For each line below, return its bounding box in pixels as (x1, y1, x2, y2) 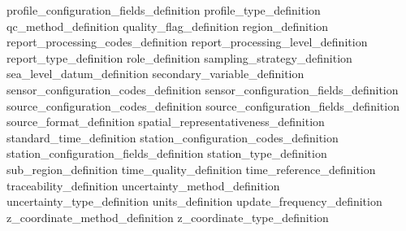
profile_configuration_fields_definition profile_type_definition (6, 2, 321, 18)
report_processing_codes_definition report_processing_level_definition (6, 33, 368, 50)
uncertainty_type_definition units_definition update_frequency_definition (6, 193, 382, 210)
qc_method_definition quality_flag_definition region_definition (6, 17, 329, 34)
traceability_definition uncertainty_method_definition (6, 177, 280, 194)
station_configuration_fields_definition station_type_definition (6, 145, 327, 162)
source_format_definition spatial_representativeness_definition (6, 113, 325, 130)
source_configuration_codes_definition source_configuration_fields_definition (6, 97, 400, 114)
